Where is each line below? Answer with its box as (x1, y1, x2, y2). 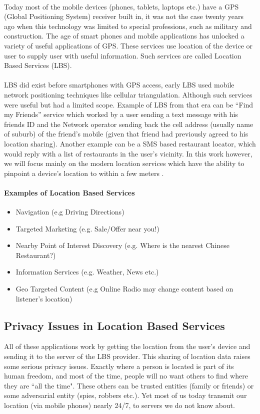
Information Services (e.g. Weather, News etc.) (15, 266, 159, 277)
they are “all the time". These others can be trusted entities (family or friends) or (4, 380, 254, 390)
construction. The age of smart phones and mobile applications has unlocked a (4, 30, 244, 41)
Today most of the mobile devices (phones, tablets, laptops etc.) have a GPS (4, 1, 239, 11)
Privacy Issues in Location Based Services (4, 317, 225, 333)
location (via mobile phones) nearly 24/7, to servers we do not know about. (4, 400, 235, 410)
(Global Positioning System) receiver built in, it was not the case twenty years (4, 11, 244, 21)
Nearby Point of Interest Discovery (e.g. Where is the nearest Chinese (15, 240, 229, 250)
